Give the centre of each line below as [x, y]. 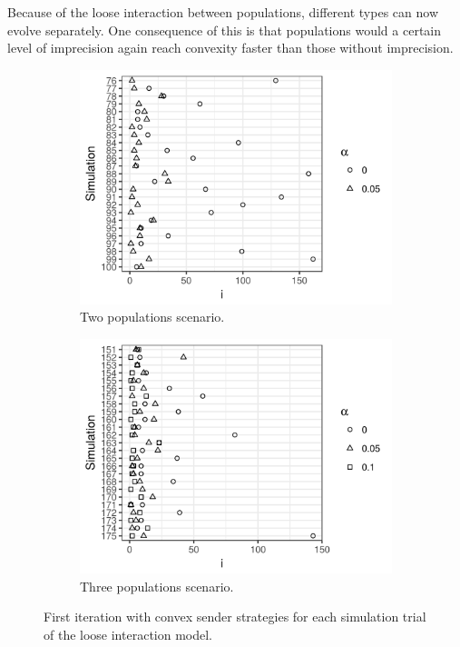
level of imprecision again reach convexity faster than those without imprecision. [230, 48]
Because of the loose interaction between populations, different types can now [223, 12]
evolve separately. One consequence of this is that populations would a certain [225, 30]
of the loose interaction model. [128, 634]
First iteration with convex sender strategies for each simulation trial [235, 617]
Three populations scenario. [157, 586]
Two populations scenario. [152, 317]
